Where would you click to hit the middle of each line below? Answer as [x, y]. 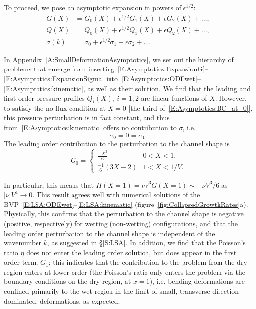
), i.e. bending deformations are [197, 281]
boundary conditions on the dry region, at [68, 281]
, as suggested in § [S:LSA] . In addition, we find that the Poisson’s [146, 243]
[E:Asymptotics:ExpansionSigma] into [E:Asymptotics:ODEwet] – [102, 78]
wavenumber [23, 243]
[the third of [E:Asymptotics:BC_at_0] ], [190, 108]
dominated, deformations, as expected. [62, 300]
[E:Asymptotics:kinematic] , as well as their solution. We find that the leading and [127, 88]
